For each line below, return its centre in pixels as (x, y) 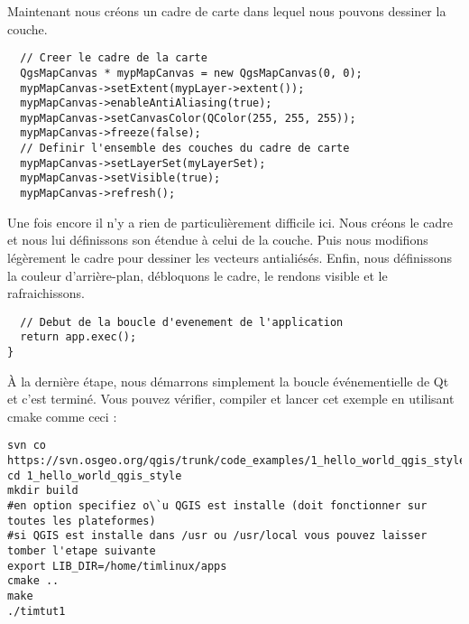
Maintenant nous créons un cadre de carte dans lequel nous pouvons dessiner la (227, 11)
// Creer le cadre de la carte (114, 58)
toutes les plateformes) (82, 521)
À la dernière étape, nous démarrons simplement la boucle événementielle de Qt (228, 381)
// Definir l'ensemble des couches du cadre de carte (185, 149)
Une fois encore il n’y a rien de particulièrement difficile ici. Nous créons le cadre (230, 222)
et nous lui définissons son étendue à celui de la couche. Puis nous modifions (218, 240)
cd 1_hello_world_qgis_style (95, 475)
